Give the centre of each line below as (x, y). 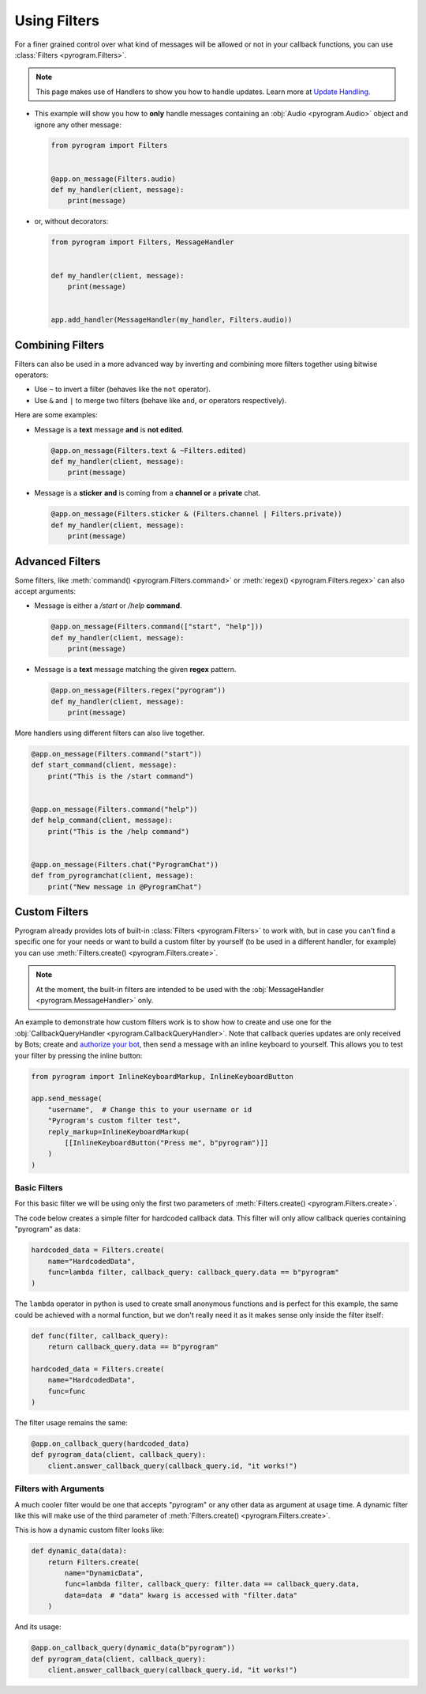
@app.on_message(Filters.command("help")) (114, 809)
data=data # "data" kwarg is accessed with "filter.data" (181, 1595)
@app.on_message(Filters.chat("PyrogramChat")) (125, 864)
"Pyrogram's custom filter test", (114, 1121)
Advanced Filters (58, 561)
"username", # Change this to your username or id (150, 1109)
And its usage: (38, 1627)
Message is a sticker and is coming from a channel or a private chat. (148, 493)
